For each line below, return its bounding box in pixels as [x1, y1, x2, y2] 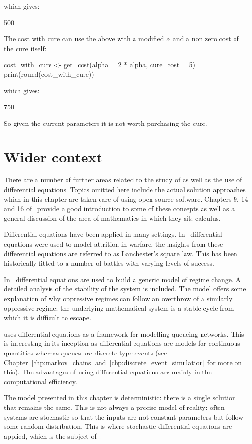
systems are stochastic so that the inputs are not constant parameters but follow [4, 411, 244, 422]
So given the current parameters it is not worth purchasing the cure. [4, 118, 207, 128]
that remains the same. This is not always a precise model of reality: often [4, 402, 225, 412]
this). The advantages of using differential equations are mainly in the [4, 367, 212, 377]
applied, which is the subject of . [4, 430, 102, 441]
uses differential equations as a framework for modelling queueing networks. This [4, 328, 244, 338]
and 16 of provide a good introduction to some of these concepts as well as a [4, 203, 235, 213]
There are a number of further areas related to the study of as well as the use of [4, 175, 242, 185]
